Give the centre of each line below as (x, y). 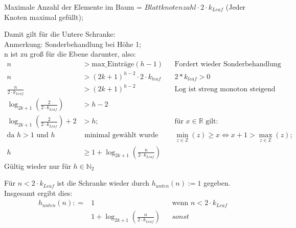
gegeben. (217, 183)
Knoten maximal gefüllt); (44, 17)
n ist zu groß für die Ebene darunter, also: (70, 54)
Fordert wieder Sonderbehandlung (228, 64)
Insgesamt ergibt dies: (38, 193)
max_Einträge (113, 64)
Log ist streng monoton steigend (225, 90)
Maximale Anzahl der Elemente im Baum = (73, 7)
